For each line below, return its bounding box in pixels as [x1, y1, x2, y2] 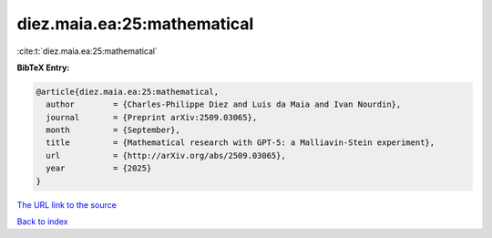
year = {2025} [46, 163, 152, 173]
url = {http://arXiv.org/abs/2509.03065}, [46, 150, 286, 160]
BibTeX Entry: [16, 62, 70, 73]
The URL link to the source [16, 199, 118, 210]
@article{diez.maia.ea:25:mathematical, [36, 87, 219, 97]
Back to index [16, 216, 68, 227]
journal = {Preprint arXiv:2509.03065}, [46, 112, 258, 122]
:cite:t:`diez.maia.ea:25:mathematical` [16, 46, 159, 57]
